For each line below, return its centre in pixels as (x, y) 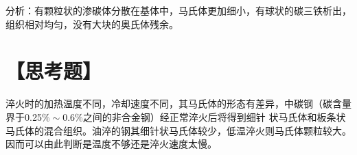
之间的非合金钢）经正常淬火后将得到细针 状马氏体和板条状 (214, 116)
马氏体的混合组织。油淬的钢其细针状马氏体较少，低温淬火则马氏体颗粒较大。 (178, 130)
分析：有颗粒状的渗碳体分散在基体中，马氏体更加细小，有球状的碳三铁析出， (178, 10)
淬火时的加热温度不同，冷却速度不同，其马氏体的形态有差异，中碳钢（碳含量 (178, 103)
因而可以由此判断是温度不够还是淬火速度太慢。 (111, 144)
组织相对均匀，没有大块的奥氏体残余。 (92, 24)
